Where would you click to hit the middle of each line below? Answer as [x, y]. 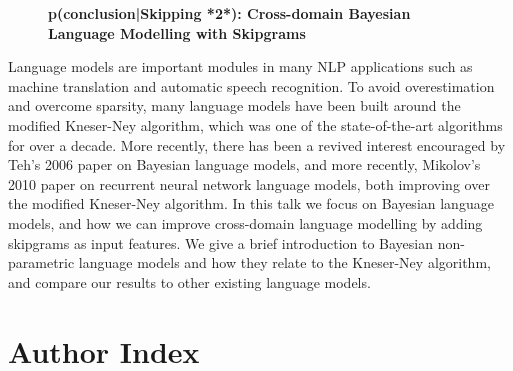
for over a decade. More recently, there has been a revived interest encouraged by [257, 144]
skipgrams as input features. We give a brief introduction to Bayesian [221, 242]
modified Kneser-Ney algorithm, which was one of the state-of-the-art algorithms [255, 124]
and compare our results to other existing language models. [189, 281]
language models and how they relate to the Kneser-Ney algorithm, [284, 262]
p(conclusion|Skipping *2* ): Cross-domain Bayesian [229, 13]
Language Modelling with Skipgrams [177, 32]
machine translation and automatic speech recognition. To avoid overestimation [251, 85]
